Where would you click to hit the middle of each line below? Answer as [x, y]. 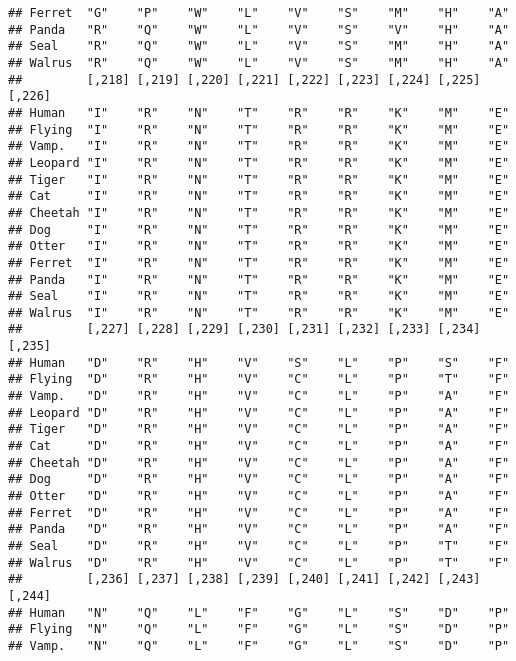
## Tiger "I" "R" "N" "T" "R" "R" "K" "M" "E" [259, 179]
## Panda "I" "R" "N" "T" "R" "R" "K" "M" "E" [259, 279]
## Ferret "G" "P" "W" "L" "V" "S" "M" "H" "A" [259, 13]
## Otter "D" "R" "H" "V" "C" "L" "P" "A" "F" [259, 496]
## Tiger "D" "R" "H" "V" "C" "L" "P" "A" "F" [259, 429]
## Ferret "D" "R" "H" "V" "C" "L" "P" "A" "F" [259, 512]
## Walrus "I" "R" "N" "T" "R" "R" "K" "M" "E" [259, 312]
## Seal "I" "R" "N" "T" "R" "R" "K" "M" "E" [259, 296]
